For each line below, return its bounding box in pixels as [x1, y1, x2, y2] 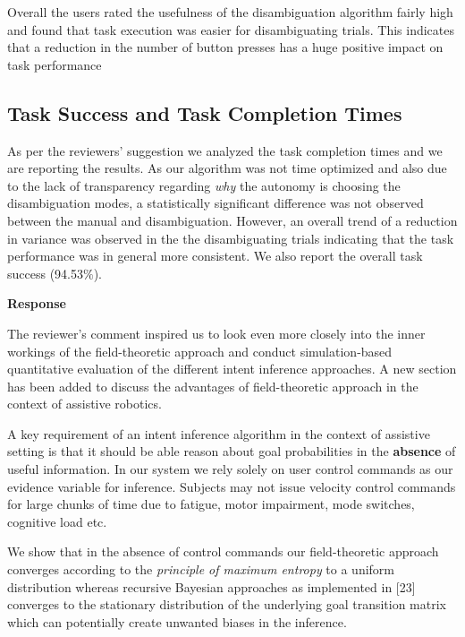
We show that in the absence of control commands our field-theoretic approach [7, 542, 439, 561]
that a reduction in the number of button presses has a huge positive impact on [7, 38, 444, 56]
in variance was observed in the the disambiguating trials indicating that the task [7, 228, 454, 247]
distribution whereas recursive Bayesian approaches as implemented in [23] [7, 577, 416, 596]
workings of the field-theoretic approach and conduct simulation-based [7, 341, 393, 360]
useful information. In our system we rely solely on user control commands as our [7, 460, 453, 478]
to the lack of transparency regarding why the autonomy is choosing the [7, 176, 401, 194]
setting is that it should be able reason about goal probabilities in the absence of [7, 442, 456, 461]
